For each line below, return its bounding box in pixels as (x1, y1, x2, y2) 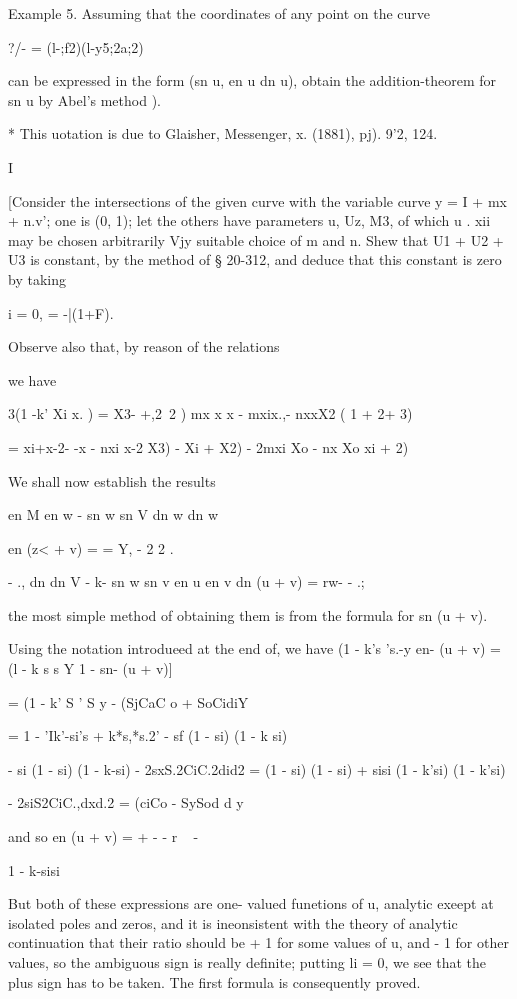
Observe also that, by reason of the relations (8, 336, 280, 357)
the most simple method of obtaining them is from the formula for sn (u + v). (8, 604, 488, 625)
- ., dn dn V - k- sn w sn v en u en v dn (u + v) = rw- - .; (8, 571, 365, 592)
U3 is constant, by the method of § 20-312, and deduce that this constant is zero (8, 249, 502, 270)
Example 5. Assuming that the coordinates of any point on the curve (8, 3, 431, 23)
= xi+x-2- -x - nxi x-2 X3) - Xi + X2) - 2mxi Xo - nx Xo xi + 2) (8, 436, 409, 457)
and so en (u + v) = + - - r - (8, 826, 199, 847)
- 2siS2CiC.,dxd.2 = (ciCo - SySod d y (8, 792, 244, 813)
